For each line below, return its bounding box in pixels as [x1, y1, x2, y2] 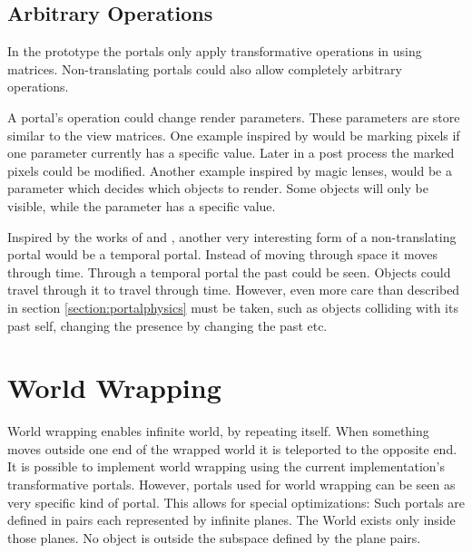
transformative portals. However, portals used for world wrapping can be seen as [7, 475, 456, 494]
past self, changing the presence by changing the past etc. [7, 315, 328, 335]
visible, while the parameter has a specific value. [7, 196, 276, 215]
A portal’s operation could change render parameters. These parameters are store [7, 107, 460, 126]
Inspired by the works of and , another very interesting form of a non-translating [7, 227, 457, 246]
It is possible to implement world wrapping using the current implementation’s [7, 457, 445, 476]
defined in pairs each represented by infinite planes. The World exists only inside [7, 510, 456, 529]
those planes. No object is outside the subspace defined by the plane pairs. [7, 528, 421, 547]
